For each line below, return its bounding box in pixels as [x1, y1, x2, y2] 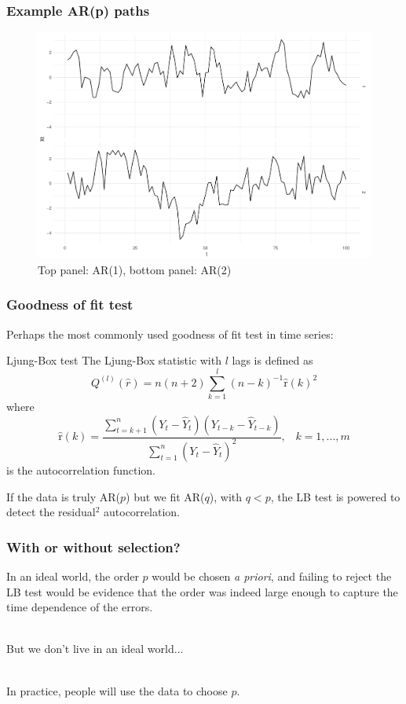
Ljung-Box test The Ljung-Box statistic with [6, 352, 221, 368]
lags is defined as [232, 352, 313, 368]
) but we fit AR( [126, 488, 205, 504]
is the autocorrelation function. [6, 461, 155, 478]
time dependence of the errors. [6, 599, 153, 615]
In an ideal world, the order [6, 567, 139, 584]
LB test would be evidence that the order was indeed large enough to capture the [6, 583, 398, 599]
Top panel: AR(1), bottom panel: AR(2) [38, 261, 232, 277]
